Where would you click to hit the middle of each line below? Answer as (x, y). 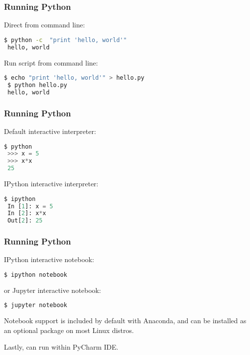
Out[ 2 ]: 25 (25, 221)
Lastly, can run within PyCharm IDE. (61, 346)
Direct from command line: (45, 25)
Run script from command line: (51, 62)
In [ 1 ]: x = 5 (30, 206)
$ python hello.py (37, 85)
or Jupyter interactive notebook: (52, 290)
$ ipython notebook (36, 275)
